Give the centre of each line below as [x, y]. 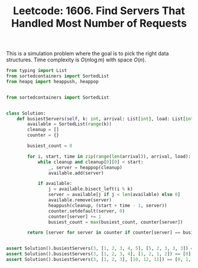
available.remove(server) [80, 200]
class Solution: [26, 113]
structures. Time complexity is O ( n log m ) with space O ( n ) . [76, 60]
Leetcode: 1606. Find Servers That [99, 11]
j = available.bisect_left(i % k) [90, 189]
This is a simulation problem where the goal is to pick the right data [88, 54]
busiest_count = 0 [50, 146]
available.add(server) [76, 173]
